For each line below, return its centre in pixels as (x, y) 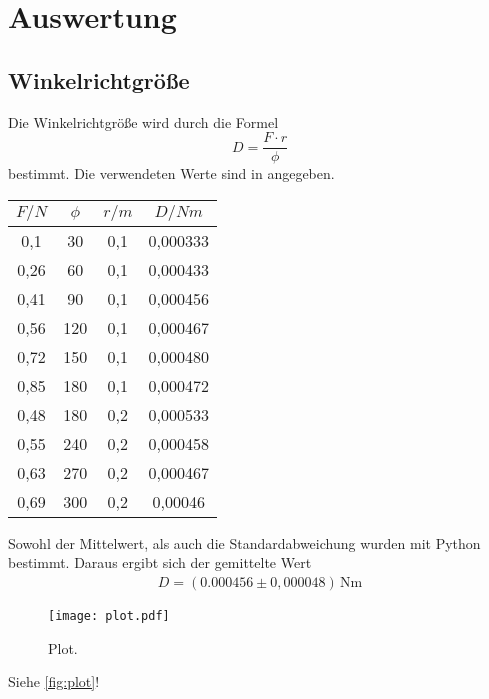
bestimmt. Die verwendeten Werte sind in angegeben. (171, 173)
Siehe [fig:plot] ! (54, 681)
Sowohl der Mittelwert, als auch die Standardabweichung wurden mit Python (244, 542)
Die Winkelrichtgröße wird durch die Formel (143, 121)
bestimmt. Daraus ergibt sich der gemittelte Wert (160, 562)
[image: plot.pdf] (109, 616)
